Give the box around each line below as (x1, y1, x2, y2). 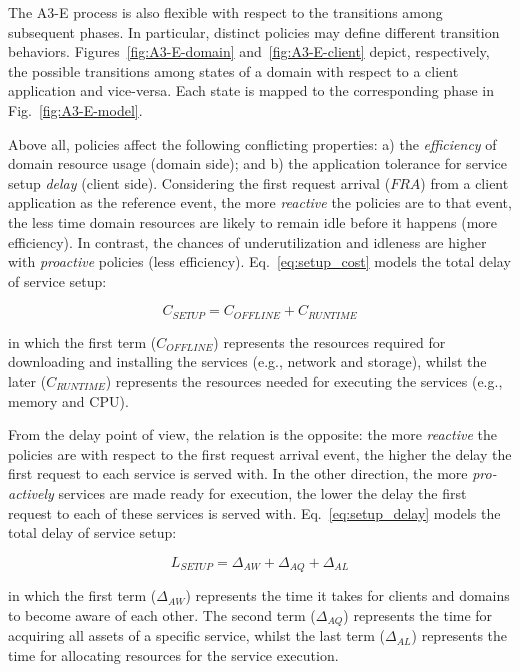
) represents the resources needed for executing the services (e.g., (105, 370, 503, 391)
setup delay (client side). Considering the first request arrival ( (8, 172, 391, 193)
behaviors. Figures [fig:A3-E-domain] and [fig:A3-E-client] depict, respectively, (8, 41, 490, 62)
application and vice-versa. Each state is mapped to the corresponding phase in (8, 80, 495, 101)
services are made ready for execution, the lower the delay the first (58, 482, 467, 503)
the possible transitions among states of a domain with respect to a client (8, 60, 459, 81)
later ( (8, 370, 47, 391)
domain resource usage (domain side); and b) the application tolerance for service (8, 153, 508, 174)
